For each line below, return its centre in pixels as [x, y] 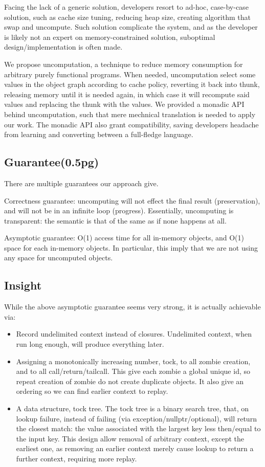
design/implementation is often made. [63, 47]
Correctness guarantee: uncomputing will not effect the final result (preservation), [132, 200]
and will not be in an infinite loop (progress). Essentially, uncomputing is [119, 210]
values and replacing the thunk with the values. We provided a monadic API [124, 104]
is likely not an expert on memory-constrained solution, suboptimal [110, 37]
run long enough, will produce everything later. [90, 344]
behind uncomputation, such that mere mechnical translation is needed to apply [130, 114]
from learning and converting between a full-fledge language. [99, 134]
